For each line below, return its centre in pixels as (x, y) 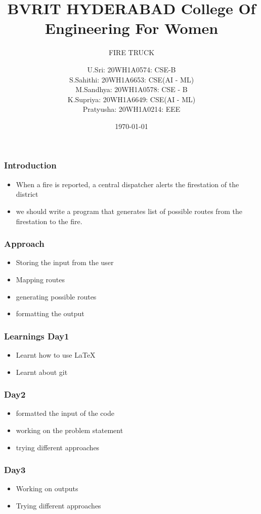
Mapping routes (40, 279)
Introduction (30, 165)
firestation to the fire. (49, 221)
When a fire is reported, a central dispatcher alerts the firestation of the (127, 184)
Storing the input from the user (65, 262)
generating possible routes (56, 296)
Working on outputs (47, 488)
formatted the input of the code (65, 413)
